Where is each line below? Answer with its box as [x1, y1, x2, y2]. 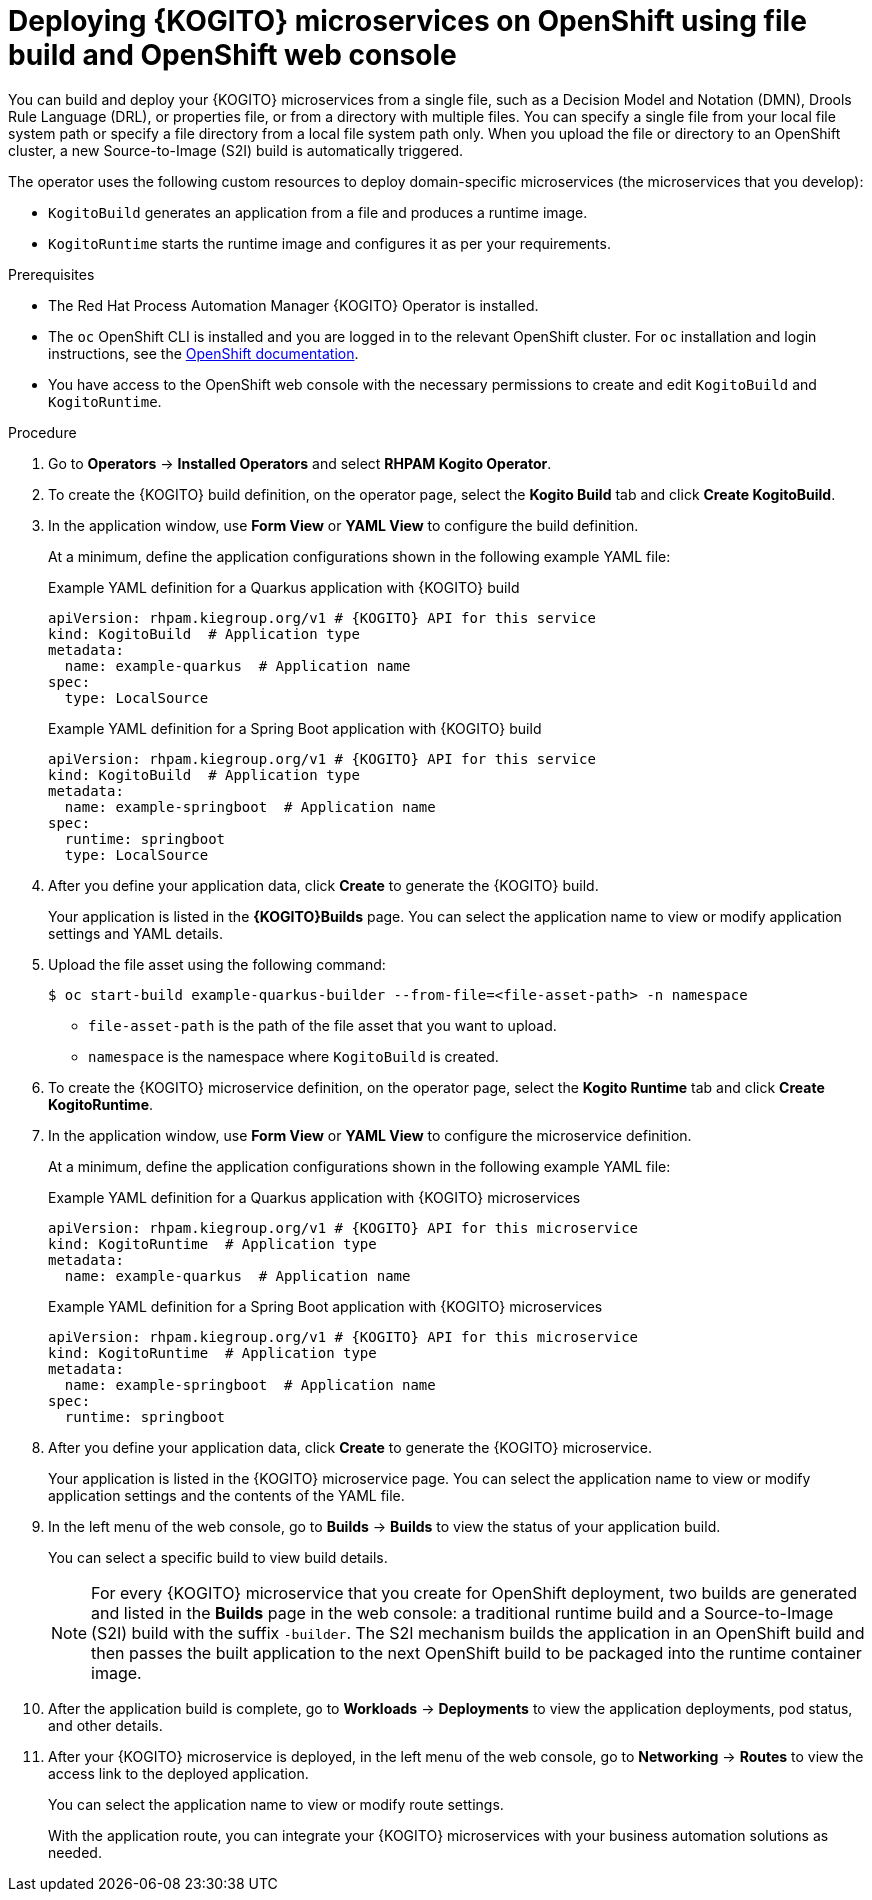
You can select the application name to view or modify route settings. [48, 1795, 504, 1813]
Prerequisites [8, 265, 95, 283]
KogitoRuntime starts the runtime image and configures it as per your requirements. [48, 234, 611, 252]
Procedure [8, 423, 77, 441]
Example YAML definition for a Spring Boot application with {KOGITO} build [48, 719, 542, 737]
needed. [48, 1843, 102, 1861]
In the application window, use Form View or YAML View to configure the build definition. [48, 516, 639, 534]
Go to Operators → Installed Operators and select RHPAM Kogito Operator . [48, 454, 552, 472]
